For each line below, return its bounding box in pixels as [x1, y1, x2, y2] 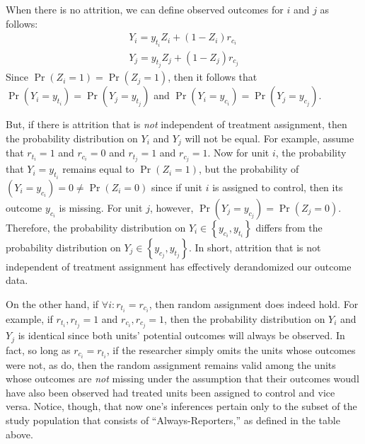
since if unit [151, 179, 202, 194]
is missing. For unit [59, 200, 143, 215]
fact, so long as [6, 342, 71, 357]
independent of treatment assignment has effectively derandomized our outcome [6, 258, 352, 273]
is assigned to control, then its [212, 179, 343, 194]
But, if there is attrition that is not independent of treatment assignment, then [6, 117, 347, 132]
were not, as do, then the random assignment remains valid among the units [6, 357, 336, 372]
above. [6, 426, 33, 441]
